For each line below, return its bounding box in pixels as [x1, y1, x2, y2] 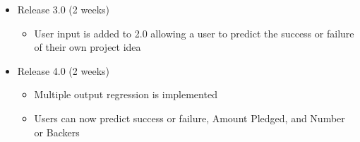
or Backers [34, 124, 80, 139]
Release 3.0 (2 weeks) [17, 2, 109, 16]
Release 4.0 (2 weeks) [17, 63, 109, 78]
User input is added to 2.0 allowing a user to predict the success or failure [34, 25, 354, 40]
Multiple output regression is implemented [34, 87, 217, 102]
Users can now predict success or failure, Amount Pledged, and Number [34, 110, 345, 125]
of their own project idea [34, 40, 141, 54]
